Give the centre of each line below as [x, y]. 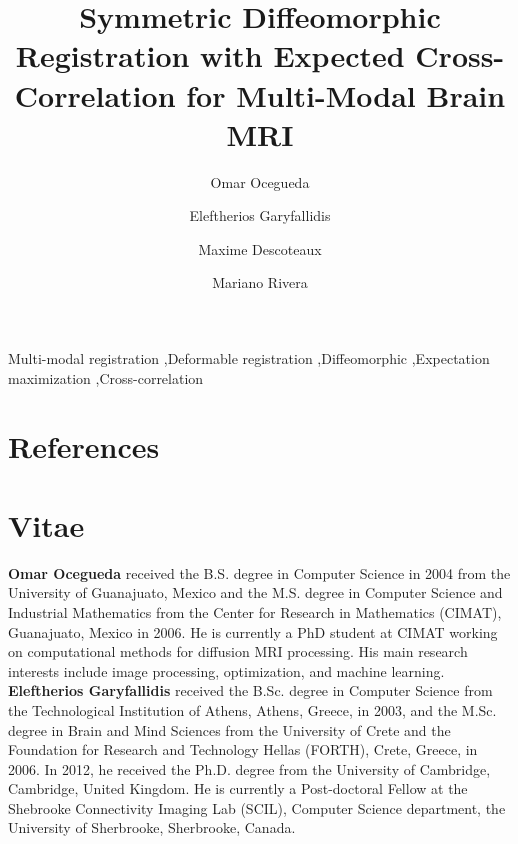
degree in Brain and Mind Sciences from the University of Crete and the [229, 729]
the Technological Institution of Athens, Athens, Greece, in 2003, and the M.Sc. [252, 709]
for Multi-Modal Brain [346, 94]
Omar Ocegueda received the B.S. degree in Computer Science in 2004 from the [259, 572]
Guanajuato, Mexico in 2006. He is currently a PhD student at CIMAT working [253, 631]
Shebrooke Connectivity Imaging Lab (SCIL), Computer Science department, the [257, 807]
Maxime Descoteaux [260, 248]
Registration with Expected [210, 55]
